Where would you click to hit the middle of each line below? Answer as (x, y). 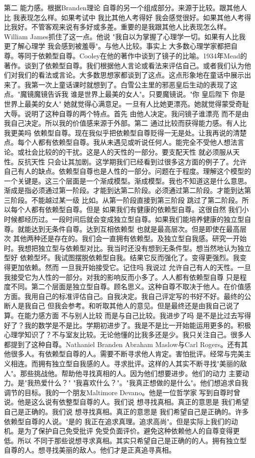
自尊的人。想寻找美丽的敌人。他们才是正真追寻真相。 (90, 450)
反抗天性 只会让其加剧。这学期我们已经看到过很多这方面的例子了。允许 (132, 161)
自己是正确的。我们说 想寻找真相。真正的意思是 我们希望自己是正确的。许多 (127, 411)
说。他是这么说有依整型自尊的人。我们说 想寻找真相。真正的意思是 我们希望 (127, 402)
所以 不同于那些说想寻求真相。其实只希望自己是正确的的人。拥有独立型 (132, 440)
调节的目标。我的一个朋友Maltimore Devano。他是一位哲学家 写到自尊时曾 (122, 392)
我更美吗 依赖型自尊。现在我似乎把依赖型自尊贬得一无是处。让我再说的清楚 (125, 132)
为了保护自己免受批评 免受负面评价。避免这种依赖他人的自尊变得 (128, 431)
